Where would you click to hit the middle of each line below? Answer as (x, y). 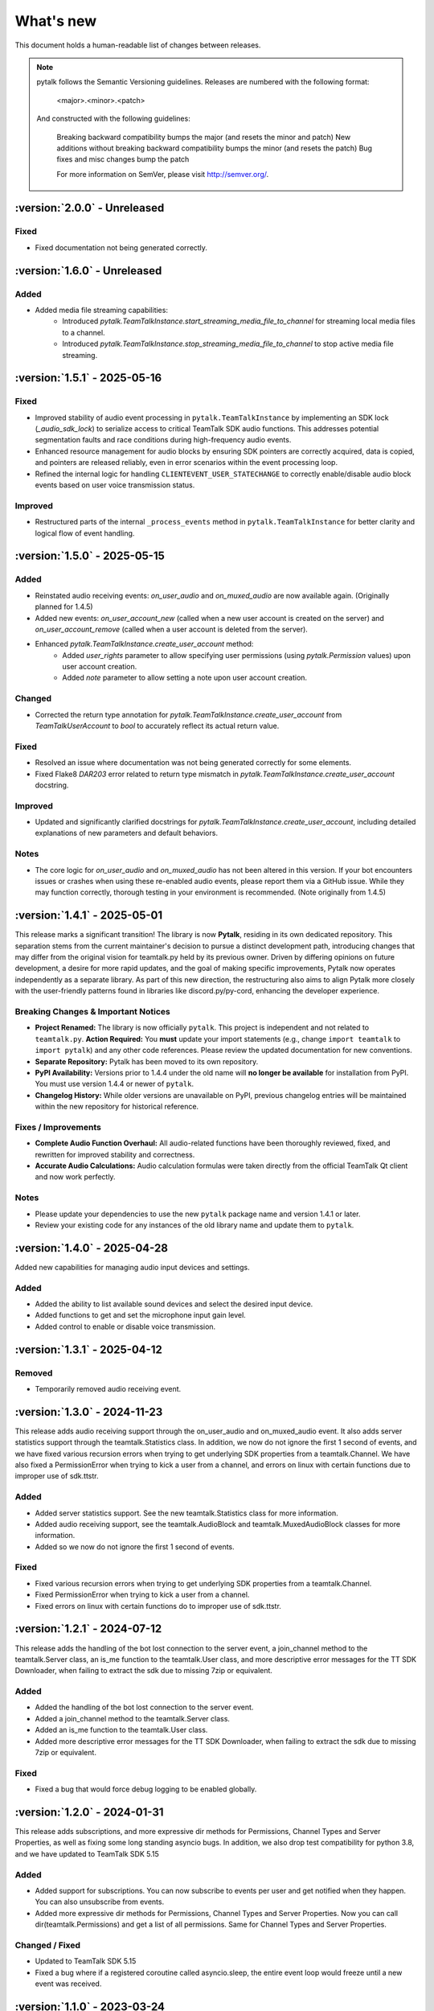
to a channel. (84, 332)
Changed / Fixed (47, 1945)
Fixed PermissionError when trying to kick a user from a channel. (142, 1595)
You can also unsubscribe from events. (100, 1902)
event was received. (68, 1984)
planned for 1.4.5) (64, 607)
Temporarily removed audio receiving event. (108, 1388)
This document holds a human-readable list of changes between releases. (138, 45)
